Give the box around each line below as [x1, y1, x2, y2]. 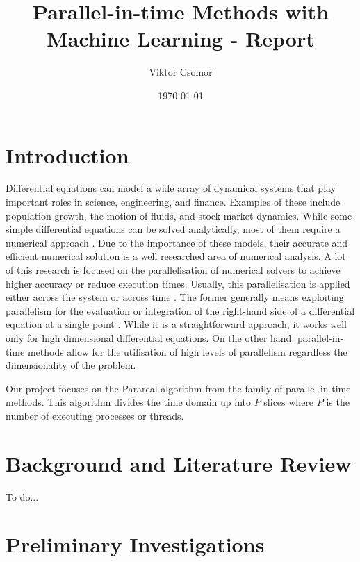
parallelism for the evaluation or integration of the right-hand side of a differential [6, 303, 355, 317]
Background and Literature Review [6, 449, 352, 477]
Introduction [6, 140, 129, 169]
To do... [6, 489, 39, 504]
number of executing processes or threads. [6, 408, 184, 422]
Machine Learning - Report [47, 24, 315, 53]
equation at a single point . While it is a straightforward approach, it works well [6, 317, 347, 331]
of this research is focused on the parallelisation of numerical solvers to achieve [6, 263, 341, 276]
